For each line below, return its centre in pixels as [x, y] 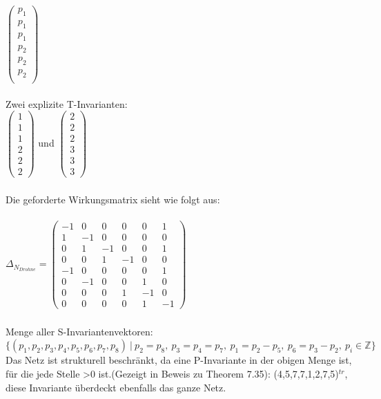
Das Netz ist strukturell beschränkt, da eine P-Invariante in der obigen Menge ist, [179, 360]
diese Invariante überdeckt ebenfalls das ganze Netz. [116, 387]
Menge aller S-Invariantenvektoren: [79, 331]
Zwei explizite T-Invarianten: [67, 103]
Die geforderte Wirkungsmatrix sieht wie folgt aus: [113, 200]
